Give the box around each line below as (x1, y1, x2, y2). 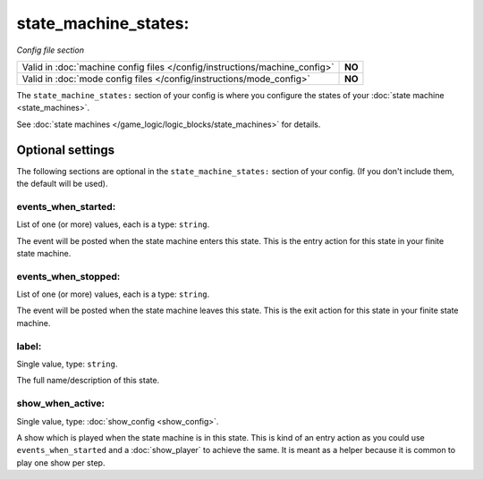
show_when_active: (16, 398, 105, 410)
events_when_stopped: (16, 270, 121, 282)
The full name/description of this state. (16, 375, 160, 386)
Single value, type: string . (16, 358, 118, 369)
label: (16, 340, 42, 352)
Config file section (16, 45, 85, 55)
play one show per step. (16, 457, 106, 468)
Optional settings (16, 142, 115, 157)
